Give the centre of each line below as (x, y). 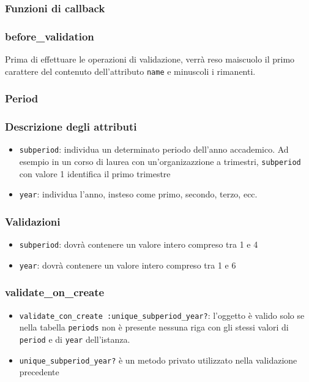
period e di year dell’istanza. (75, 339)
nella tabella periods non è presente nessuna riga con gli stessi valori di (154, 327)
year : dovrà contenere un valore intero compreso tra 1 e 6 (128, 265)
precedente (39, 372)
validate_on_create (55, 292)
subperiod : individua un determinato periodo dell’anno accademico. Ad (154, 149)
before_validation (50, 36)
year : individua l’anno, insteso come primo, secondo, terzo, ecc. (138, 194)
